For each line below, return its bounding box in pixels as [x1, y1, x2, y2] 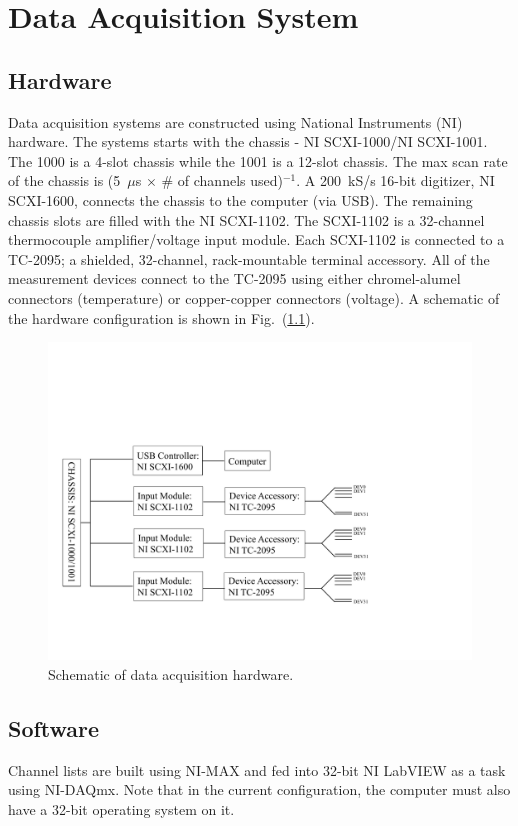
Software [8, 712, 100, 743]
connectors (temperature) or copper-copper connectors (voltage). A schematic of [8, 287, 500, 308]
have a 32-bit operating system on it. [8, 798, 235, 819]
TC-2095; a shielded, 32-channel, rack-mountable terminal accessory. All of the [8, 248, 490, 269]
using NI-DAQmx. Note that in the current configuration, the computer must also [8, 779, 511, 800]
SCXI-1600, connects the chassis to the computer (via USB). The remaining [8, 189, 473, 210]
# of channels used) [161, 170, 283, 191]
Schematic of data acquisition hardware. [48, 663, 294, 684]
